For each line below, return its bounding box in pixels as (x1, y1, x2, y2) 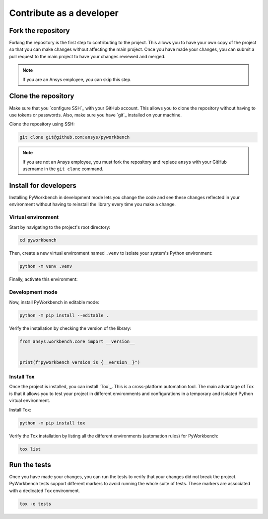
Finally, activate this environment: (9, 276, 78, 282)
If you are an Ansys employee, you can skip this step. (22, 76, 132, 82)
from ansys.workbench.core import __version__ (19, 338, 135, 344)
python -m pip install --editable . (19, 312, 109, 318)
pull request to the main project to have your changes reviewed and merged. (9, 53, 166, 59)
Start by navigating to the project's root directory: (9, 224, 111, 230)
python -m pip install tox (19, 420, 85, 425)
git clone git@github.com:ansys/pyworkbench (19, 134, 130, 140)
